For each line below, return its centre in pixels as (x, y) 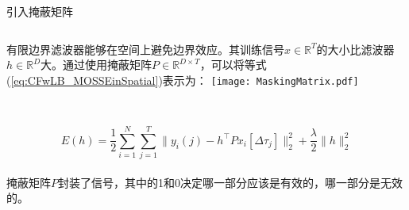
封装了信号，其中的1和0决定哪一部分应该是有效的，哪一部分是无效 (230, 182)
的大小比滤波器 (355, 49)
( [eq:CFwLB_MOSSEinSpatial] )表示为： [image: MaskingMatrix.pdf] (183, 80)
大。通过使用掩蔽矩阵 (96, 65)
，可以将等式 (233, 65)
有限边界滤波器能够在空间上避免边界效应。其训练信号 (145, 49)
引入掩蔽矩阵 (40, 11)
